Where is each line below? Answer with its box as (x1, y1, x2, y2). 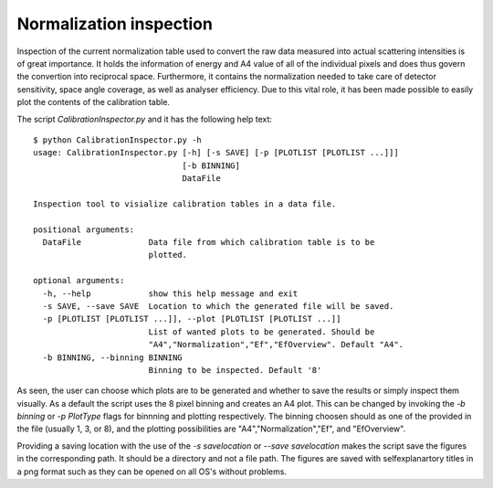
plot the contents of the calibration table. (16, 97, 171, 108)
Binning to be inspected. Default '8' (148, 365, 322, 375)
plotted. (148, 249, 187, 260)
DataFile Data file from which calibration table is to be (42, 238, 375, 248)
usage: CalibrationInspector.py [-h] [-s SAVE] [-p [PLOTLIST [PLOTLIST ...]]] (33, 147, 399, 158)
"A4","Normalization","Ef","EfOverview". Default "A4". (148, 339, 404, 350)
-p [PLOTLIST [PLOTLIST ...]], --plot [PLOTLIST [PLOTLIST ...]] (42, 313, 341, 324)
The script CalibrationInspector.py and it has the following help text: (16, 113, 273, 124)
